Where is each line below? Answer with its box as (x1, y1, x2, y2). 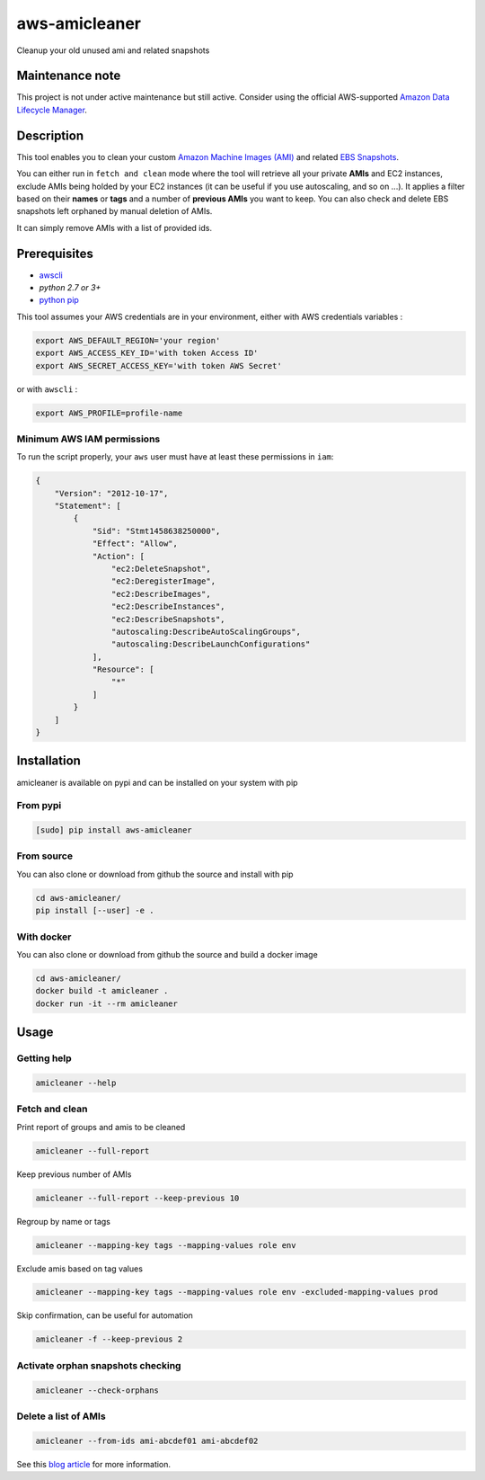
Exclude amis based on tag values (16, 1263, 144, 1274)
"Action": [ (92, 551, 145, 561)
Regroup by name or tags (16, 1216, 111, 1226)
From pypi (16, 799, 62, 812)
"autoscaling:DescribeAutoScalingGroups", (110, 626, 301, 637)
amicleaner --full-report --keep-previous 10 (35, 1192, 240, 1203)
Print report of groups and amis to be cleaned (16, 1121, 186, 1132)
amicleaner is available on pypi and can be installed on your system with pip (16, 777, 298, 788)
